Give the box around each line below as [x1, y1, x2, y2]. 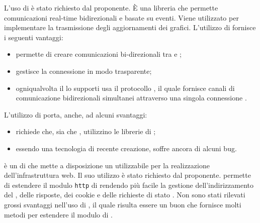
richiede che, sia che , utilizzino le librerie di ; [16, 126, 156, 137]
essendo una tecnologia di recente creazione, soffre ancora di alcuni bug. [16, 143, 237, 153]
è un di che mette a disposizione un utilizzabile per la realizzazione [4, 160, 210, 170]
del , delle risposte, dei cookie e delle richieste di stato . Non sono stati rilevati [4, 189, 245, 200]
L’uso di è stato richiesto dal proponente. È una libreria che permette [4, 3, 218, 13]
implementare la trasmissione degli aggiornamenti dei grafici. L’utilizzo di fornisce [4, 22, 256, 33]
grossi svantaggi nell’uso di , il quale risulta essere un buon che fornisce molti [4, 199, 241, 209]
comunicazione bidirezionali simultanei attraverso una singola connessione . [16, 92, 247, 103]
